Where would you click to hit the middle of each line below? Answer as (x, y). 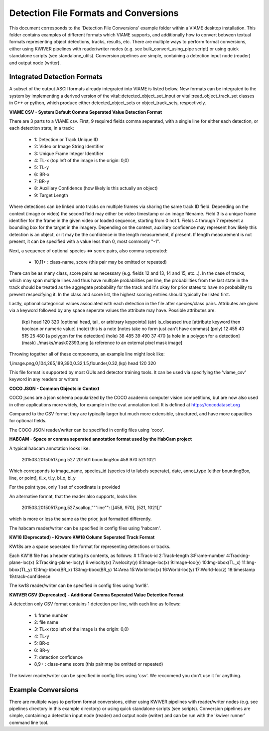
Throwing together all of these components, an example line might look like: (87, 354)
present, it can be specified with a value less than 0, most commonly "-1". (85, 241)
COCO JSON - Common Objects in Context (54, 388)
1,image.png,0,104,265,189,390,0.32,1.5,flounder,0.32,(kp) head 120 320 (83, 363)
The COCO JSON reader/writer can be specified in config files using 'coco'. (87, 430)
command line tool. (29, 723)
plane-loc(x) (22, 562)
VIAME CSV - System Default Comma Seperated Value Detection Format (86, 112)
